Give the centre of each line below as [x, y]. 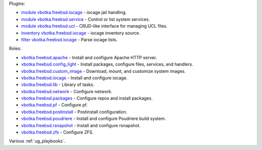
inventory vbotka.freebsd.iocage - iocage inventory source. [81, 33]
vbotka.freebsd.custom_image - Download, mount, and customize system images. [104, 71]
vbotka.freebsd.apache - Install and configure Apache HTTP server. [89, 57]
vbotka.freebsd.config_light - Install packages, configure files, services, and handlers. [107, 64]
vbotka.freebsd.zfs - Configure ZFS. [57, 132]
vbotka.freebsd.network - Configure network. [67, 91]
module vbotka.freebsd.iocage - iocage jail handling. [74, 13]
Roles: [15, 49]
